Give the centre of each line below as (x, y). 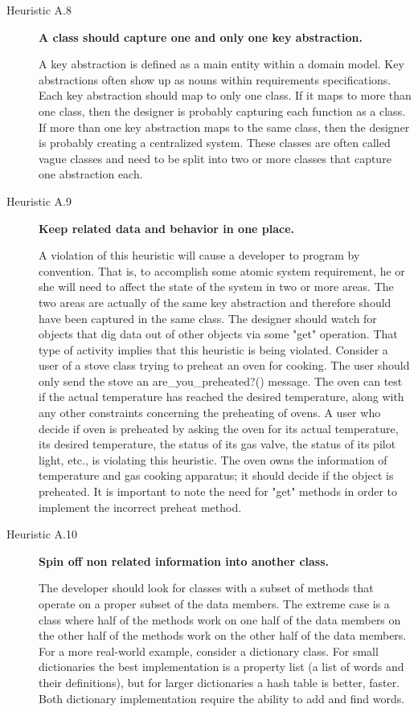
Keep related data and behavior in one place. (167, 228)
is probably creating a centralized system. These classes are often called (215, 143)
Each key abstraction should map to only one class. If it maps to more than (225, 95)
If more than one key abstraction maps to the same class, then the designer (224, 127)
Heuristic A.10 (42, 534)
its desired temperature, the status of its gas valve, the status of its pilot (217, 444)
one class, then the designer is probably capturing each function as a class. (222, 110)
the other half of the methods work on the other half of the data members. (223, 635)
